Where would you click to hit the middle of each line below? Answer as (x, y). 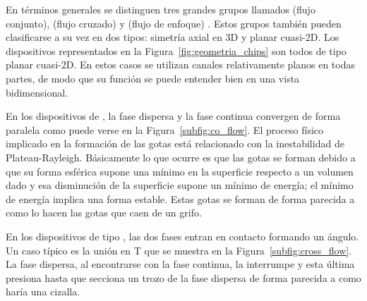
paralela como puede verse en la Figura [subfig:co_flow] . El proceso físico (165, 129)
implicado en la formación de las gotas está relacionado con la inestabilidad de (175, 143)
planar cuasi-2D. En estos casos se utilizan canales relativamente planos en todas (180, 64)
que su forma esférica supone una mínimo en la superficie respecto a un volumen (180, 171)
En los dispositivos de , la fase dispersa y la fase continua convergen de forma (173, 116)
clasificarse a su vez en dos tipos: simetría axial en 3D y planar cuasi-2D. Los (173, 37)
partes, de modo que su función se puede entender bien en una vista (153, 78)
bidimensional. (37, 92)
